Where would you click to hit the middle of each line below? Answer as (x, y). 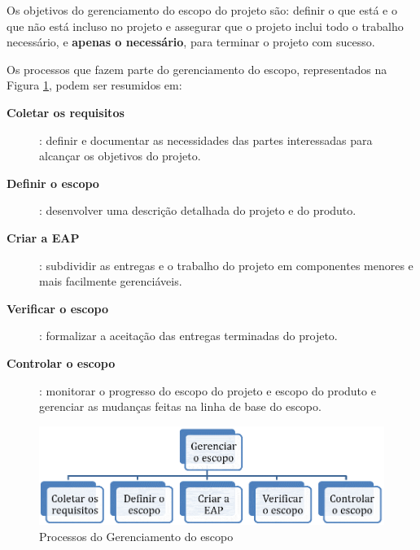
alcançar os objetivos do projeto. (120, 156)
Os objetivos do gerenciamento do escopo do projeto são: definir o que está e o (202, 10)
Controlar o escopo (61, 362)
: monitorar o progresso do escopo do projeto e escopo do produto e (208, 390)
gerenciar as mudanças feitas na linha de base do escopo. (180, 406)
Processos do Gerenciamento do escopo (136, 536)
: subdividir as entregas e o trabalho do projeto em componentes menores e (226, 265)
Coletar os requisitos (66, 112)
